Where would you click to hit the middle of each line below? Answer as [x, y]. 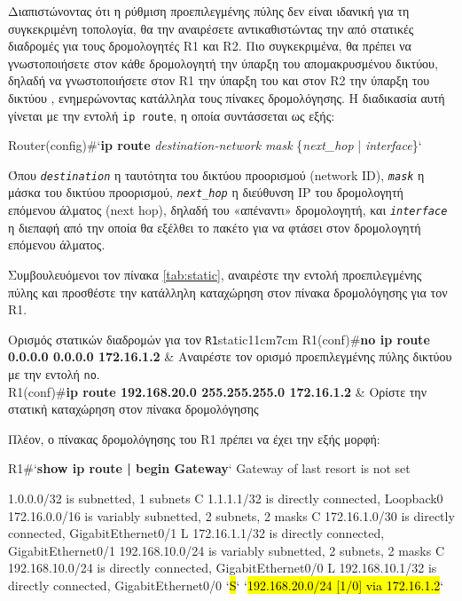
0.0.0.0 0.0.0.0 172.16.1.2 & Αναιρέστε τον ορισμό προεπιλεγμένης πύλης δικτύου [230, 356]
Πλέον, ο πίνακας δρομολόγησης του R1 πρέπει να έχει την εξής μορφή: [194, 438]
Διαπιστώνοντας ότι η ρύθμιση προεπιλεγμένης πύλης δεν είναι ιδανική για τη [209, 11]
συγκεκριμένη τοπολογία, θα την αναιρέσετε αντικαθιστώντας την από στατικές [211, 28]
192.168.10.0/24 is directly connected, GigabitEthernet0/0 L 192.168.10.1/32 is [223, 568]
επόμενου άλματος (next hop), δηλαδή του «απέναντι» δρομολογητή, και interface [228, 210]
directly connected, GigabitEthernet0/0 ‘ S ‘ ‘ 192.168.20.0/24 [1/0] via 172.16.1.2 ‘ [226, 585]
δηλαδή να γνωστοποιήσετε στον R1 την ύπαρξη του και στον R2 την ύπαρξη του [219, 80]
